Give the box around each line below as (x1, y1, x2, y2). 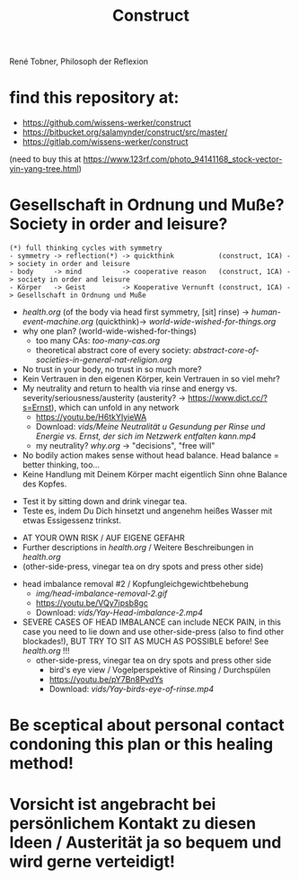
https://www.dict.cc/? (188, 393, 268, 404)
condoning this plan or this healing (9, 734, 274, 755)
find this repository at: (9, 87, 180, 108)
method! (9, 753, 75, 774)
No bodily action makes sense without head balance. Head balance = (22, 450, 280, 461)
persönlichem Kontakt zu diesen (9, 813, 257, 834)
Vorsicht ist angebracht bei (9, 795, 216, 814)
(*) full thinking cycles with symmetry (9, 244, 163, 253)
